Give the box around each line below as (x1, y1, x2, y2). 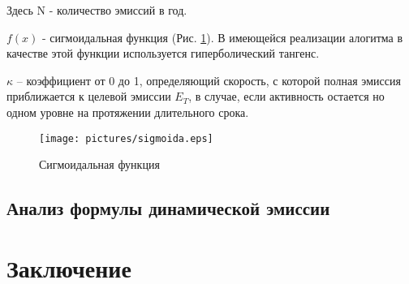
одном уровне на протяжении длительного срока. (6, 103, 249, 120)
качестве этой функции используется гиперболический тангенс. (6, 45, 320, 62)
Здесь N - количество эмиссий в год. (6, 2, 187, 18)
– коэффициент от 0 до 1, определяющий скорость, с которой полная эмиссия (16, 71, 401, 88)
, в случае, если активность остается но (188, 88, 385, 105)
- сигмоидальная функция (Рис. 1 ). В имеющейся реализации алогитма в (42, 28, 403, 45)
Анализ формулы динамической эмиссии (6, 196, 330, 221)
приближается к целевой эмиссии (6, 88, 171, 105)
